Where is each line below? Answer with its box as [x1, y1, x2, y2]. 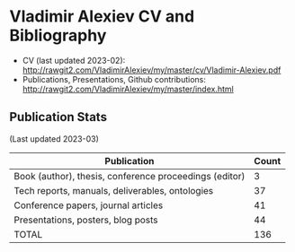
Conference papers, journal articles [13, 199, 164, 212]
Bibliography [9, 25, 107, 46]
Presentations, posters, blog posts [13, 213, 159, 226]
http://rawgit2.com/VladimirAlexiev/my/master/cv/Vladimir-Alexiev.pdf [22, 65, 282, 75]
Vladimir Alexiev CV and [9, 6, 195, 27]
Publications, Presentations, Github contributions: [22, 74, 207, 84]
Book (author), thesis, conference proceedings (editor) [13, 169, 246, 182]
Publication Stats [9, 109, 108, 125]
